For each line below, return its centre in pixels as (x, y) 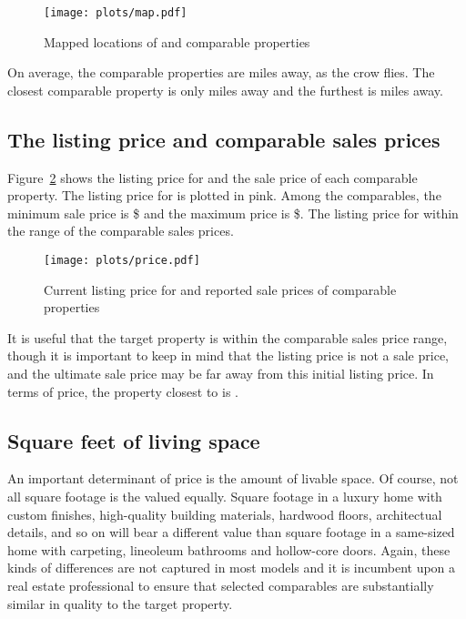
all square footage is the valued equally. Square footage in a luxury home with (225, 497)
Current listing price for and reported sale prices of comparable (220, 289)
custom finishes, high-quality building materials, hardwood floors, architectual (225, 514)
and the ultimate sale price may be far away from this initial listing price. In (221, 374)
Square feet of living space (134, 440)
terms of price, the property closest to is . (123, 391)
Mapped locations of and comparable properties (177, 41)
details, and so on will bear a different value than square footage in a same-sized (231, 532)
